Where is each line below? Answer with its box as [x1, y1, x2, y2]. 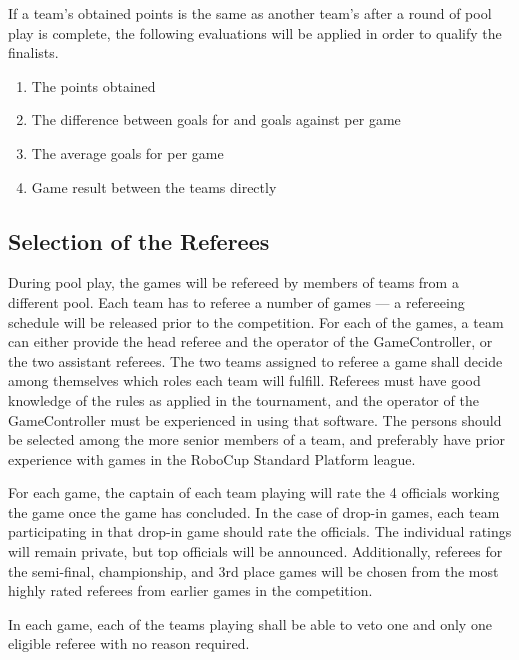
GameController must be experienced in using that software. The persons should [8, 409, 502, 430]
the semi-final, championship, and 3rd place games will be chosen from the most [8, 560, 499, 581]
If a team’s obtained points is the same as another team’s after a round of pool [8, 3, 492, 23]
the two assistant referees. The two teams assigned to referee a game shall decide [8, 350, 503, 371]
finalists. [8, 42, 59, 63]
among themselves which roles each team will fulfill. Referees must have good [8, 370, 481, 391]
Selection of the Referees [8, 225, 270, 256]
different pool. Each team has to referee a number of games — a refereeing [8, 291, 465, 312]
